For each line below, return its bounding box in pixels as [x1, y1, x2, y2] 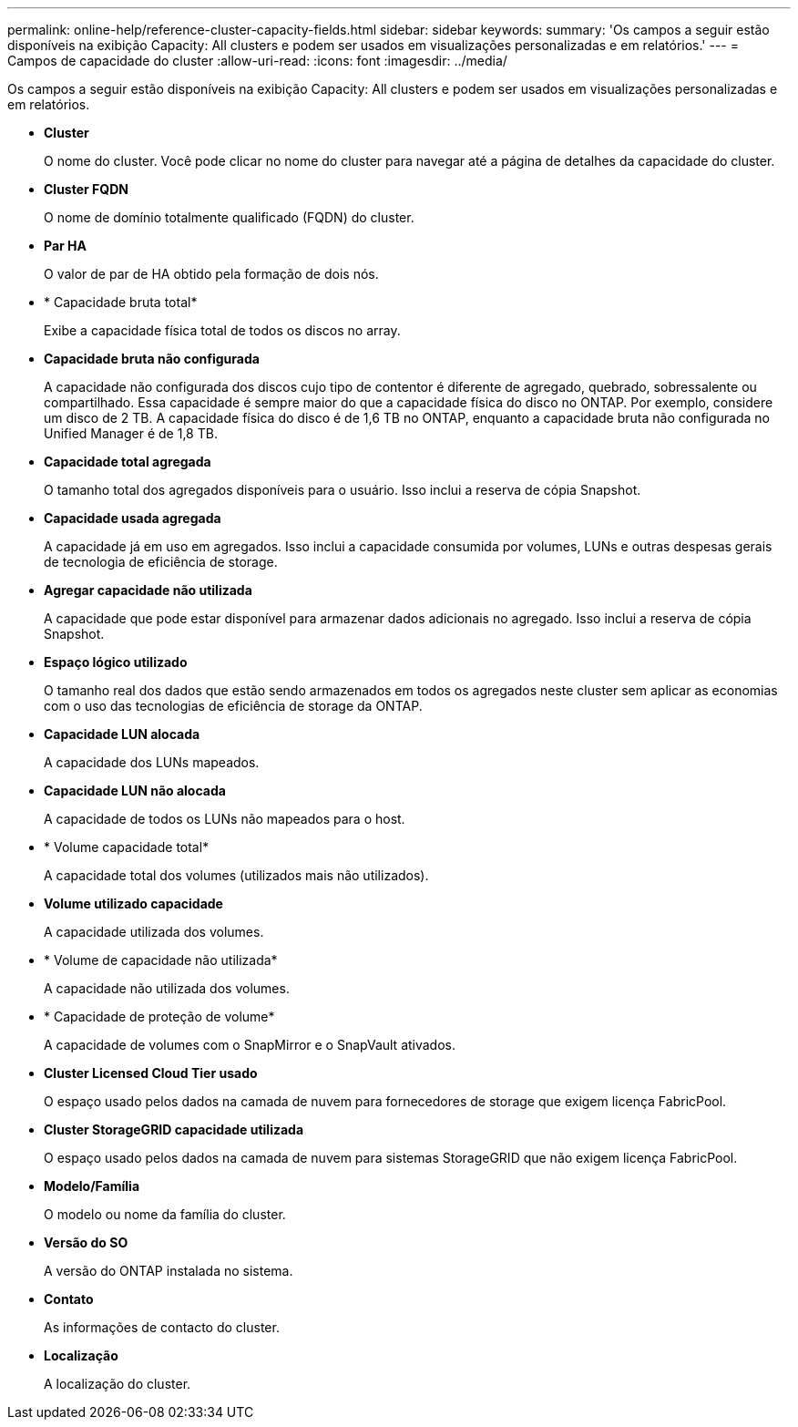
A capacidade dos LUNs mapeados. [44, 755, 260, 770]
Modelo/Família [44, 1178, 140, 1194]
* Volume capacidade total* [44, 839, 210, 855]
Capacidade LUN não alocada [44, 783, 226, 798]
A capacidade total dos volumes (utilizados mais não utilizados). [44, 867, 429, 883]
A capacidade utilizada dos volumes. [44, 924, 264, 939]
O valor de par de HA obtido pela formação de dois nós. [44, 266, 379, 282]
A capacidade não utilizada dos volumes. [44, 980, 290, 996]
